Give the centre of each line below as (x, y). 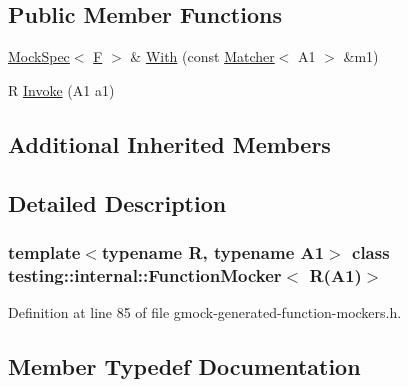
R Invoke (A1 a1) (61, 89)
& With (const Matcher (202, 56)
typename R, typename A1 (213, 251)
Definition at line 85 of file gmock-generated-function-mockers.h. (205, 312)
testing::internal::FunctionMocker (145, 274)
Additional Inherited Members (169, 143)
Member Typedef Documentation (184, 366)
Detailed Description (117, 202)
